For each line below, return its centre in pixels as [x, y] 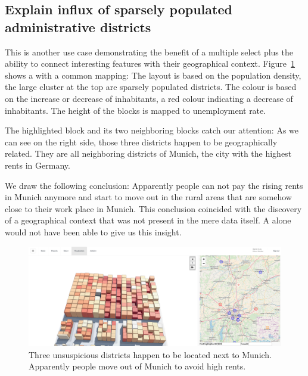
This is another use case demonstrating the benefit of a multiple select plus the [149, 52]
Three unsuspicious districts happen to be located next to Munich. [150, 354]
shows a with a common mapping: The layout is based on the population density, [153, 75]
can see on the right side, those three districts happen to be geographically [141, 142]
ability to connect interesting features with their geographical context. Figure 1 [150, 63]
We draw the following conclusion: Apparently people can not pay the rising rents [154, 185]
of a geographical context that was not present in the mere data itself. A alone [148, 220]
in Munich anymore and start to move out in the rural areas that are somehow [148, 197]
